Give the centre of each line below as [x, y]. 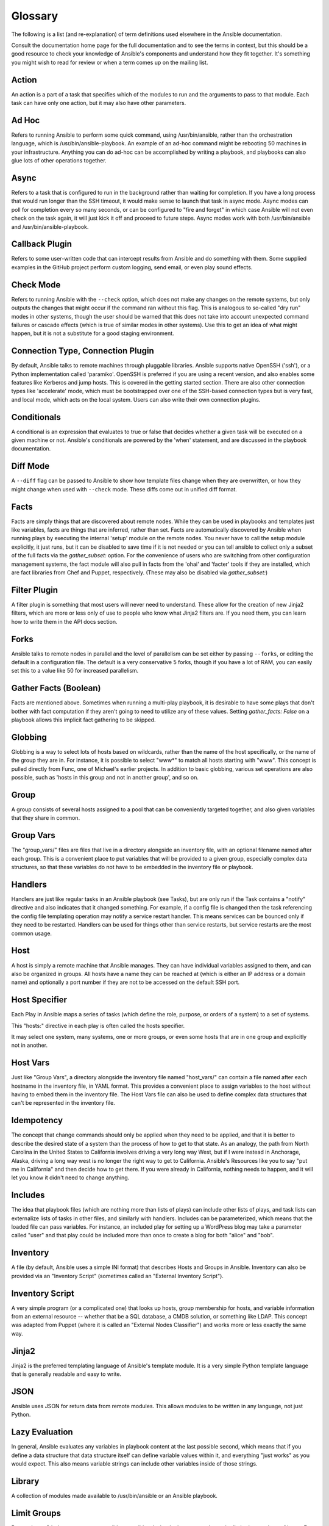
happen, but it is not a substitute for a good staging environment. [93, 333]
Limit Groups [36, 1513]
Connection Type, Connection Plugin [83, 351]
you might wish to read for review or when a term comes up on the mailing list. [110, 62]
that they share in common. [46, 818]
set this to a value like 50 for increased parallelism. [75, 671]
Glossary [35, 16]
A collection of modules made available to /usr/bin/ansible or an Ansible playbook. [114, 1495]
